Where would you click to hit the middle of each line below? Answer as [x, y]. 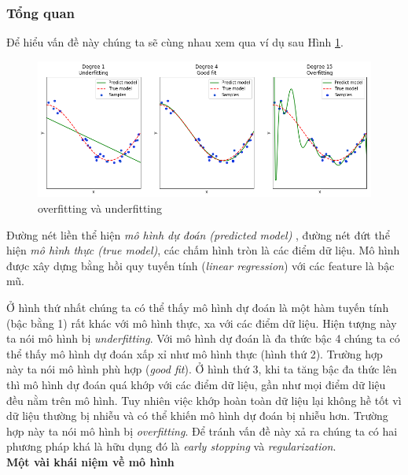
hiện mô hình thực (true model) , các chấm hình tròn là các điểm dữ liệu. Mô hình [203, 250]
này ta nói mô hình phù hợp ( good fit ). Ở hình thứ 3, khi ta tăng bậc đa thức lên [202, 369]
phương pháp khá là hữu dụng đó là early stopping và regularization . [171, 446]
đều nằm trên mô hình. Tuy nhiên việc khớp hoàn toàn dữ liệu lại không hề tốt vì [204, 400]
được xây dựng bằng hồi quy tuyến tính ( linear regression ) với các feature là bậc [200, 265]
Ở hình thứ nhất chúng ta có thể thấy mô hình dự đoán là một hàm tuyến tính [198, 307]
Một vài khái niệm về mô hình [90, 461]
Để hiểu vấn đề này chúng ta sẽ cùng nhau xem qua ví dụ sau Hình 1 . [175, 42]
